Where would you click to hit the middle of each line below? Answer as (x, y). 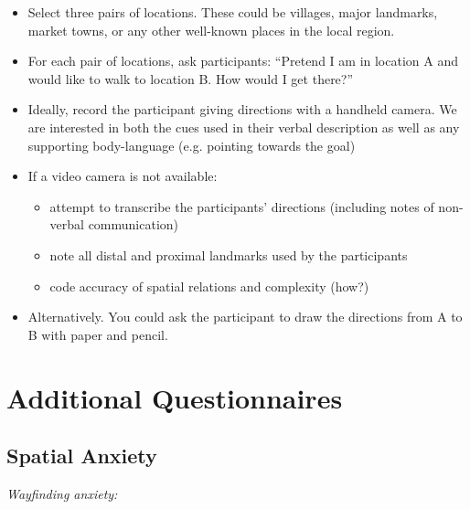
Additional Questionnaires (175, 397)
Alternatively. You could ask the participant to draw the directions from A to (245, 317)
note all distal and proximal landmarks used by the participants (229, 254)
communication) (134, 224)
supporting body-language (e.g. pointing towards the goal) (192, 145)
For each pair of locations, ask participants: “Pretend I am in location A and (243, 61)
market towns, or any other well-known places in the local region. (211, 30)
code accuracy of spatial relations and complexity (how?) (209, 286)
